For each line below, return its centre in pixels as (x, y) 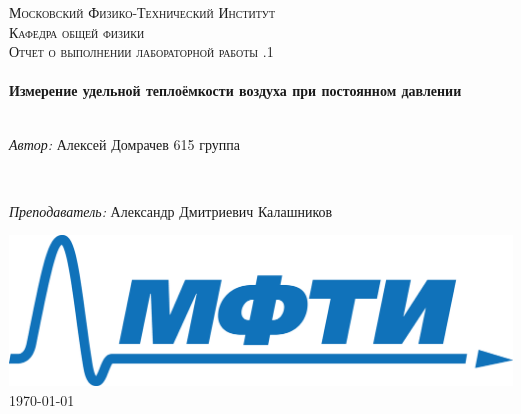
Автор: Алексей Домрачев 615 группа (124, 143)
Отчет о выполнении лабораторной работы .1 (141, 51)
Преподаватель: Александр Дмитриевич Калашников (171, 210)
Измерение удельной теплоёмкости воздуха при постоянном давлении (235, 90)
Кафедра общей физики (77, 31)
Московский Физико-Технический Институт (142, 12)
